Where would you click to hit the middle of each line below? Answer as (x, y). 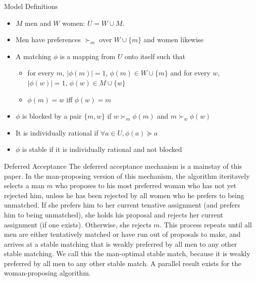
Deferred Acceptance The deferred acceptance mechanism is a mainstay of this (123, 166)
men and (38, 23)
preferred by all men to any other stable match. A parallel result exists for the (123, 263)
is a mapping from (88, 56)
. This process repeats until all (206, 224)
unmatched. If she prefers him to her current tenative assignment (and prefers (122, 205)
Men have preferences (48, 39)
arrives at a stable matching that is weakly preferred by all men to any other (121, 244)
